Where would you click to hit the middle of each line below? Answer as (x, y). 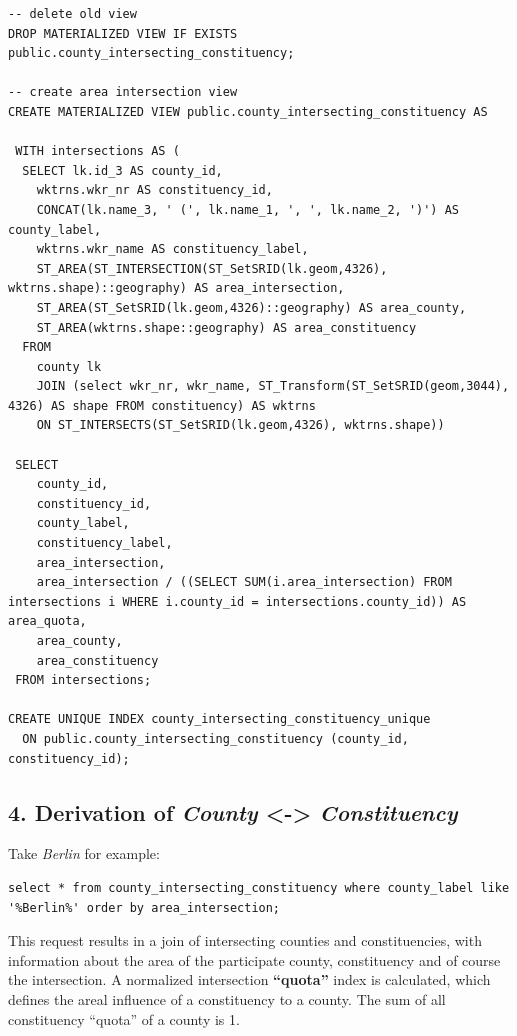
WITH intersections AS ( (97, 151)
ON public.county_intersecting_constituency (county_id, (215, 738)
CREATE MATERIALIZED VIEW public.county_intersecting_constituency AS (248, 111)
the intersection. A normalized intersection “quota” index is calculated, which (249, 979)
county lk (69, 366)
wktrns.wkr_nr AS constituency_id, (154, 190)
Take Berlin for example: (84, 853)
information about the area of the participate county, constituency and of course (254, 959)
